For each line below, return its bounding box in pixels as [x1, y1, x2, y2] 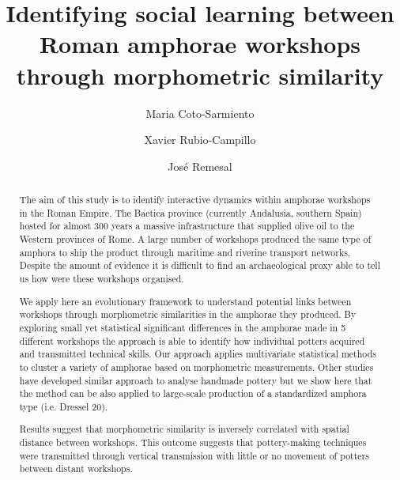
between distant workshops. [19, 462, 133, 475]
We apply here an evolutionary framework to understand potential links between [19, 294, 352, 308]
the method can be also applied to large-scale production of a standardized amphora [19, 387, 367, 400]
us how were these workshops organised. [19, 272, 184, 285]
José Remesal [168, 157, 232, 174]
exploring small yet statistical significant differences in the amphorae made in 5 [19, 320, 346, 334]
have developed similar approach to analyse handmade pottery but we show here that [19, 373, 372, 387]
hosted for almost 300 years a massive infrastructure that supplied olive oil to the [19, 219, 355, 232]
